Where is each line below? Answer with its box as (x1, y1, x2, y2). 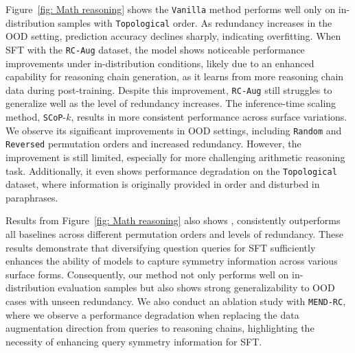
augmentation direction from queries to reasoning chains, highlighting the (5, 321, 314, 335)
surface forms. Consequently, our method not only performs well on (5, 267, 289, 281)
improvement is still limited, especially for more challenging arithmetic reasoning (5, 149, 345, 164)
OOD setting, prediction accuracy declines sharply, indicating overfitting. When (5, 29, 341, 43)
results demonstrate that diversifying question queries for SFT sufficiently (5, 240, 316, 254)
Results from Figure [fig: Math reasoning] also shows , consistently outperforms (5, 213, 341, 228)
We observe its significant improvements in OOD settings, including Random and (5, 123, 342, 137)
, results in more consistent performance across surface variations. (71, 110, 347, 123)
